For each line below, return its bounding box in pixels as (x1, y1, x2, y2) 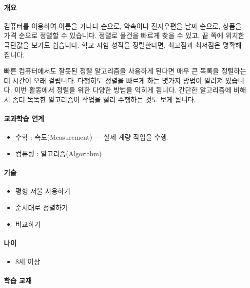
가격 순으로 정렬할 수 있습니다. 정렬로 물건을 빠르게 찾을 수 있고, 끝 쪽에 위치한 (4, 30, 245, 40)
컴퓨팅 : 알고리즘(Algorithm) (15, 148, 102, 158)
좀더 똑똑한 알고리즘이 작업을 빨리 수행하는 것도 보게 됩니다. (12, 94, 196, 104)
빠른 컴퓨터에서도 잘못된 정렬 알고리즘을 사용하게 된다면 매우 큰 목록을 (4, 66, 219, 76)
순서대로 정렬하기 (15, 202, 68, 212)
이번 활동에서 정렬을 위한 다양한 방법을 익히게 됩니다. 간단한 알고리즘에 (14, 85, 231, 95)
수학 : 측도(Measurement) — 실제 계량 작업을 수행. (15, 132, 169, 142)
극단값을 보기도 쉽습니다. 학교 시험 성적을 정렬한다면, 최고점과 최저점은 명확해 (4, 39, 242, 50)
